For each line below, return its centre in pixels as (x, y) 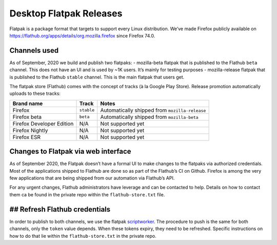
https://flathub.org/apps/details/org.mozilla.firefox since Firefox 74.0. (82, 35)
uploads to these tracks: (35, 94)
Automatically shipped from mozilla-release (153, 110)
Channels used (34, 50)
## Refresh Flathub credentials (60, 209)
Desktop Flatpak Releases (66, 13)
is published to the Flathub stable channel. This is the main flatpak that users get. (97, 77)
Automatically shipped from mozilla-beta (149, 117)
